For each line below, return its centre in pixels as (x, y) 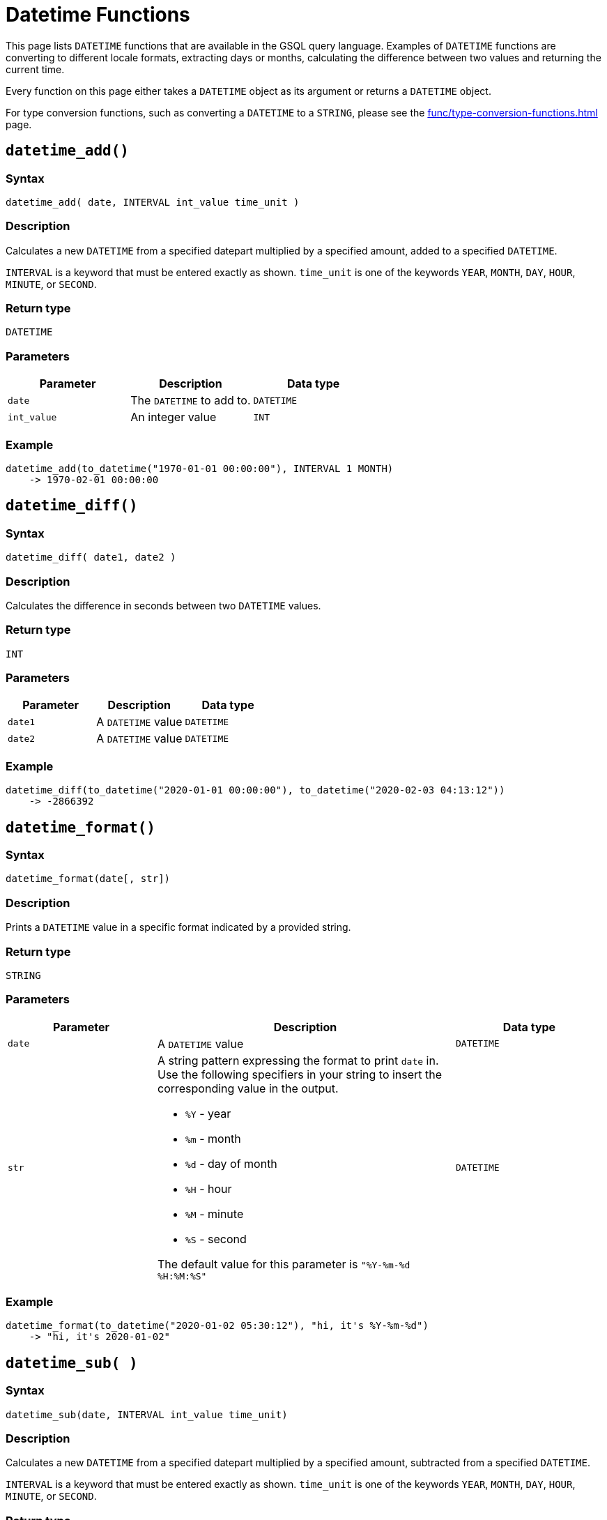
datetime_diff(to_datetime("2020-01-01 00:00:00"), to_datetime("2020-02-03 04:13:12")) (255, 790)
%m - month (213, 1138)
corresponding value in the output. (248, 1088)
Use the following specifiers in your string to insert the (300, 1074)
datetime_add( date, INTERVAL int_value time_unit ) (153, 202)
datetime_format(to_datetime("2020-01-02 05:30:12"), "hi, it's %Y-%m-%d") (217, 1326)
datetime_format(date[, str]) (88, 879)
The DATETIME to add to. (191, 401)
